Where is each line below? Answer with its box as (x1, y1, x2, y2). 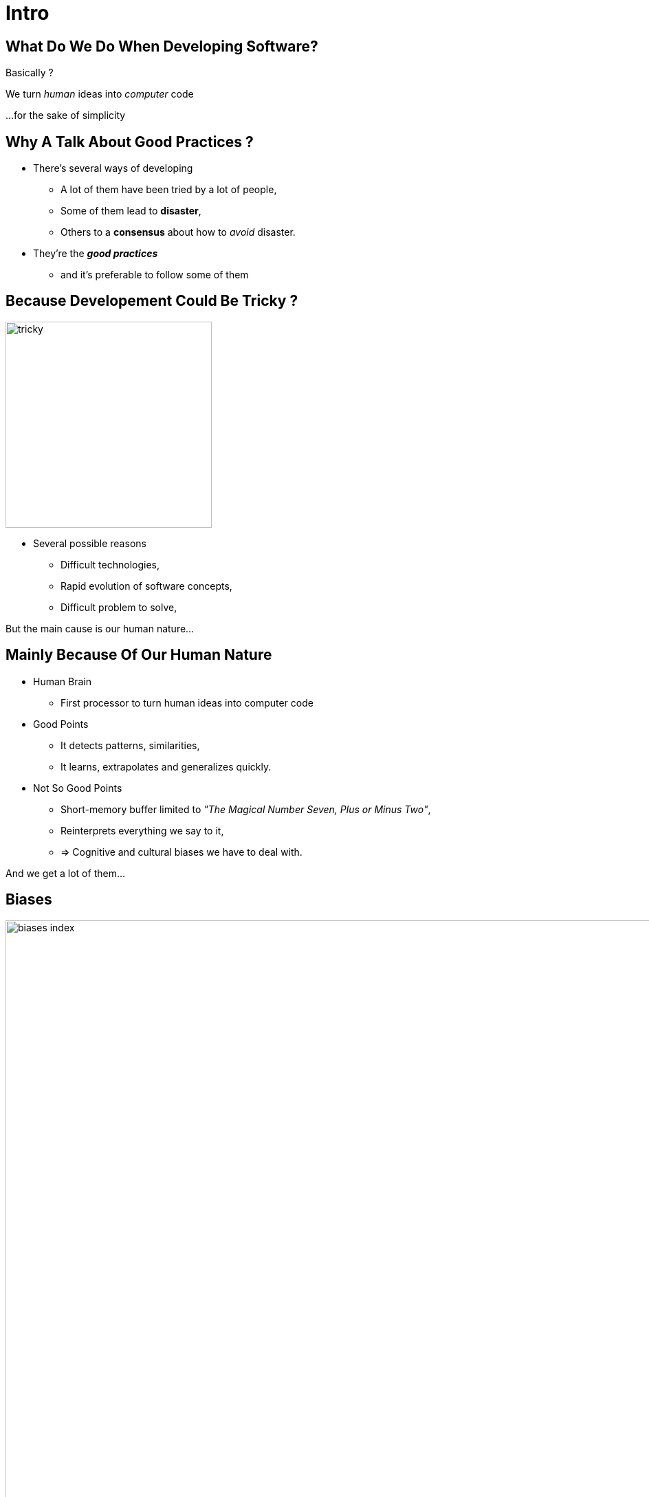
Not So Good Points (33, 781, 122, 794)
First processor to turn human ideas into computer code (60, 696, 313, 709)
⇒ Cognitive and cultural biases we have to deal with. (60, 845, 302, 858)
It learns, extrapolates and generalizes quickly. (60, 760, 272, 773)
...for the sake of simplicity (5, 109, 126, 122)
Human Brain (33, 675, 91, 687)
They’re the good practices (33, 247, 158, 260)
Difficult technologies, (60, 558, 159, 570)
